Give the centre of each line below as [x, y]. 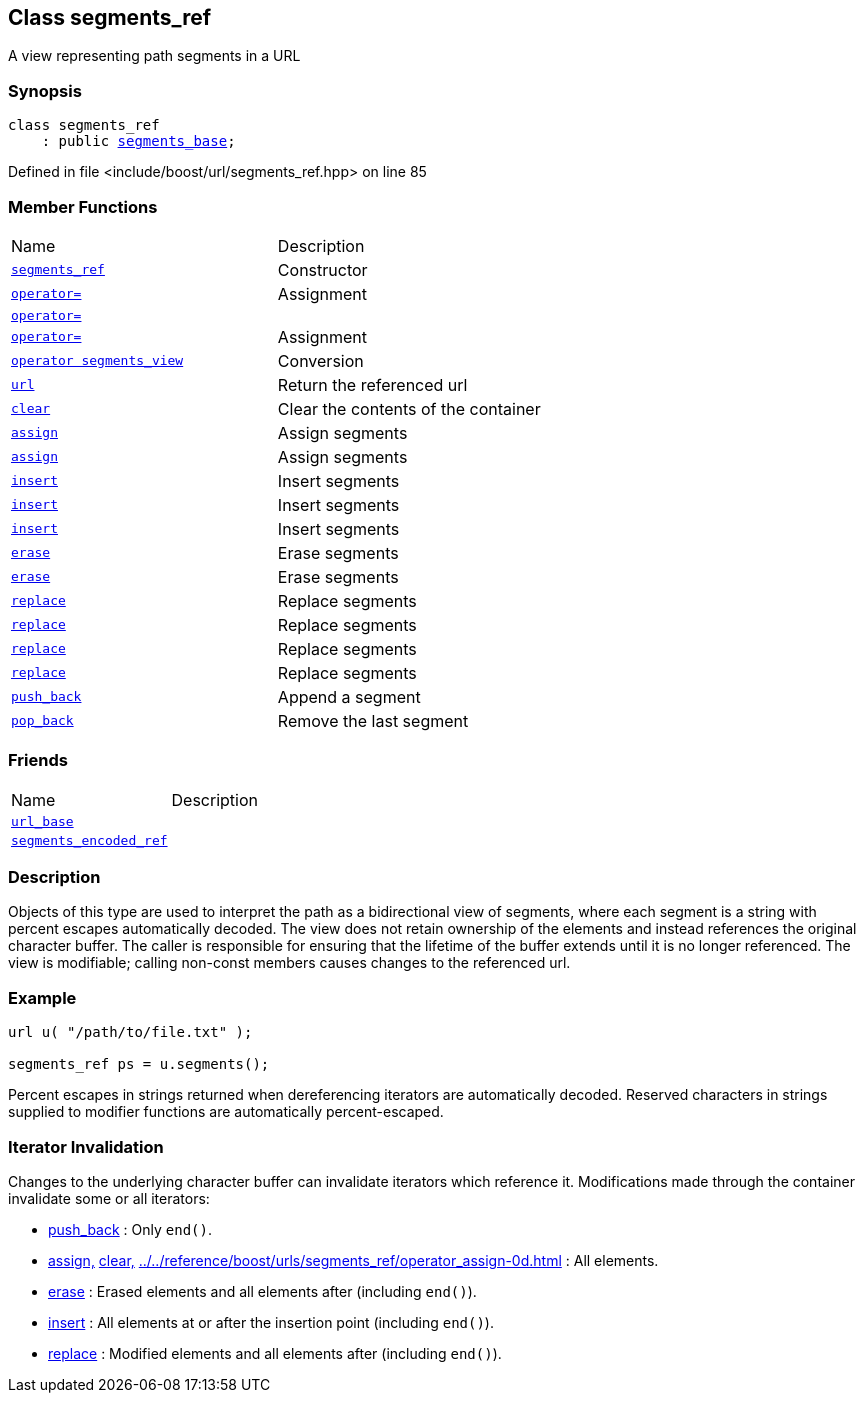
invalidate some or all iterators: [109, 1198]
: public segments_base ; [138, 141]
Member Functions [83, 206]
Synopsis [45, 90]
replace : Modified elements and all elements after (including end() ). [275, 1353]
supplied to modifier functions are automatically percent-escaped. [226, 1112]
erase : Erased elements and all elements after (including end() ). [262, 1291]
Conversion [320, 360]
